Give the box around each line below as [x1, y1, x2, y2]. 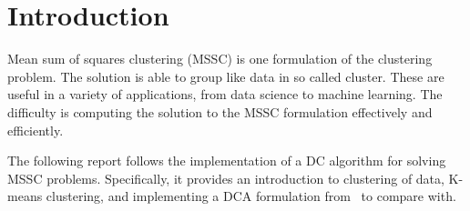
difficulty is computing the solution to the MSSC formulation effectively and [7, 102, 433, 121]
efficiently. [7, 120, 64, 139]
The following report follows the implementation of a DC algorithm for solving [7, 151, 446, 170]
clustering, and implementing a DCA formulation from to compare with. [46, 186, 456, 206]
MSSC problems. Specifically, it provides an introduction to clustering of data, [7, 168, 444, 187]
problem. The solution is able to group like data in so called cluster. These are [7, 66, 444, 85]
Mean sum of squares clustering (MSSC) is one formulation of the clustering [7, 49, 433, 68]
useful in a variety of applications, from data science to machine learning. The [7, 85, 443, 104]
